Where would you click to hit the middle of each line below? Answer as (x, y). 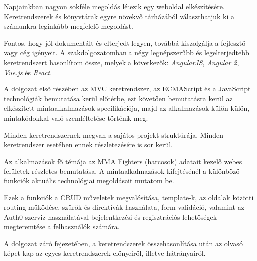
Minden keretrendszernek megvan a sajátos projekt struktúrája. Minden (114, 134)
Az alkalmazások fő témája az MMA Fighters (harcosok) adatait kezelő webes (123, 161)
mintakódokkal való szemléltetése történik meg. (76, 118)
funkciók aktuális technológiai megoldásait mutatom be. (89, 180)
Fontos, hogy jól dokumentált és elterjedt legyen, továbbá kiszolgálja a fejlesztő (125, 43)
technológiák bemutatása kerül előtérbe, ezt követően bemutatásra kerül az (118, 98)
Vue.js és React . (28, 72)
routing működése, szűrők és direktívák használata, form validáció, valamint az (124, 207)
